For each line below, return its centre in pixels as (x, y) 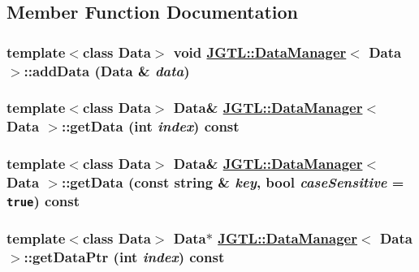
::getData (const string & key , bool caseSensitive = (233, 182)
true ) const (43, 201)
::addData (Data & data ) (107, 70)
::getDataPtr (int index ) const (124, 257)
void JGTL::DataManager (260, 52)
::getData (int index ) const (150, 126)
